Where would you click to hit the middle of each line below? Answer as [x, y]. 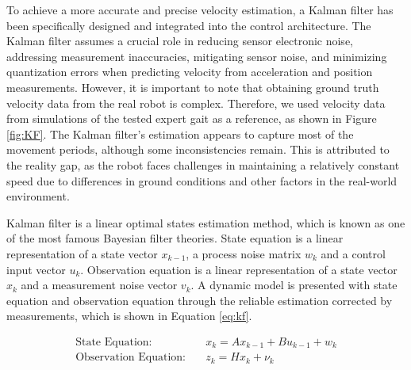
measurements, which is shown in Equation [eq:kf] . [129, 316]
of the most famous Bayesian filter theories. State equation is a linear [175, 238]
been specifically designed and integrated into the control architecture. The [189, 25]
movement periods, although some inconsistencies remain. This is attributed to [198, 149]
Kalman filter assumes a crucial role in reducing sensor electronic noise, [180, 41]
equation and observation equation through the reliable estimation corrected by [200, 300]
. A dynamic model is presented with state [294, 285]
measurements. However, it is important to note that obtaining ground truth [193, 87]
